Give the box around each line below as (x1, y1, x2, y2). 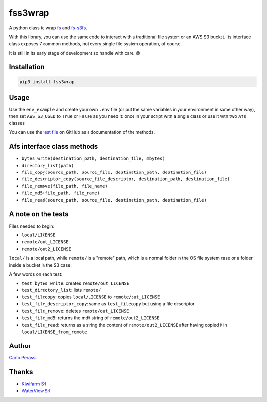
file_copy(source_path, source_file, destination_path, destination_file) (21, 170, 207, 175)
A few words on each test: (9, 271, 63, 277)
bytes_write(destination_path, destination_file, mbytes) (21, 156, 165, 161)
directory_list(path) (21, 163, 74, 168)
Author (9, 342, 32, 350)
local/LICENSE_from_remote (21, 329, 87, 335)
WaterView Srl (21, 388, 51, 394)
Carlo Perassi (9, 354, 37, 360)
